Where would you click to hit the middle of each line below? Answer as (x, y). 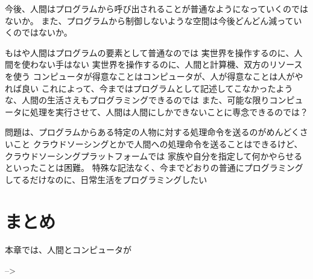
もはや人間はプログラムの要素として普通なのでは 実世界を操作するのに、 (150, 52)
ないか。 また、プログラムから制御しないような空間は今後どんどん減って (149, 20)
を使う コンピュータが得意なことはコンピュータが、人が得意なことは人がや (154, 76)
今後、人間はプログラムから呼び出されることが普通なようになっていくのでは (156, 8)
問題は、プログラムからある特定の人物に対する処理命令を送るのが (136, 132)
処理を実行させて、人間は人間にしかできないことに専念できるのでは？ (169, 111)
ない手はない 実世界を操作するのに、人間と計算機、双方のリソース (170, 64)
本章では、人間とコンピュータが (68, 250)
